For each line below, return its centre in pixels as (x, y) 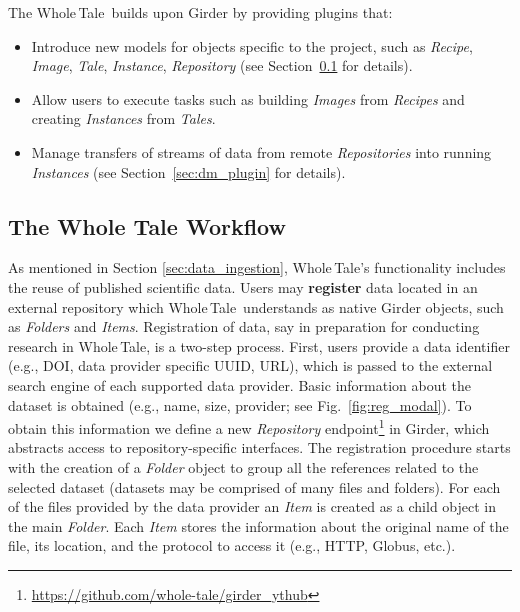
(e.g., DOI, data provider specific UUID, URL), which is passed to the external (250, 365)
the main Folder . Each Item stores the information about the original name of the (258, 525)
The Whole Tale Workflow (147, 225)
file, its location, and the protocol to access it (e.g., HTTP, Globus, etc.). (232, 545)
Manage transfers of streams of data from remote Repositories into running (261, 151)
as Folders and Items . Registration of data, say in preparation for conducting (244, 326)
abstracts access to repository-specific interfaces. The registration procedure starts (259, 447)
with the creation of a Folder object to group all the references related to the (243, 466)
